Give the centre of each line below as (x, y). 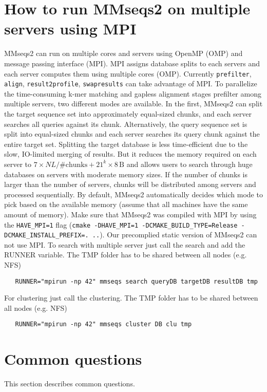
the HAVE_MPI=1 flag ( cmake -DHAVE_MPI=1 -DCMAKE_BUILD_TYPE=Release (121, 224)
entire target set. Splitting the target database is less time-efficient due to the (126, 144)
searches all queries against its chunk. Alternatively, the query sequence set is (126, 124)
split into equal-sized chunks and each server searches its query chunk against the (132, 134)
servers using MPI (70, 29)
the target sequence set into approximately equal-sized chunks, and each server (128, 114)
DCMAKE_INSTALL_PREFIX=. (46, 236)
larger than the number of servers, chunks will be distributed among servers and (130, 184)
